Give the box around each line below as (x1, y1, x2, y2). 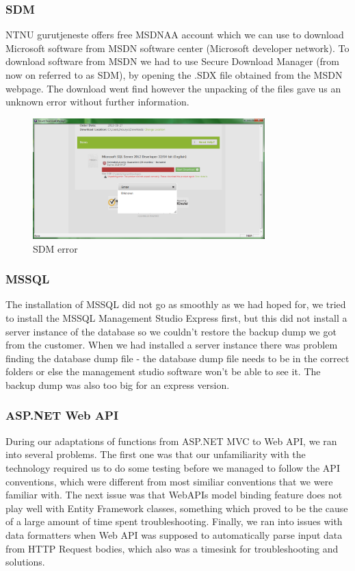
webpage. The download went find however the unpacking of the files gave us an (5, 81, 341, 95)
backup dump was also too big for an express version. (5, 377, 230, 392)
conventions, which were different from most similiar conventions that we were (5, 474, 333, 488)
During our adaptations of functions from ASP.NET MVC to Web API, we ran (5, 433, 337, 448)
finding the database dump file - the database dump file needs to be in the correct (5, 351, 350, 365)
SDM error (33, 241, 78, 255)
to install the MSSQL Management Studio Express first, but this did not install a (5, 310, 347, 325)
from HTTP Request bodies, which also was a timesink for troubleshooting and (5, 541, 339, 555)
